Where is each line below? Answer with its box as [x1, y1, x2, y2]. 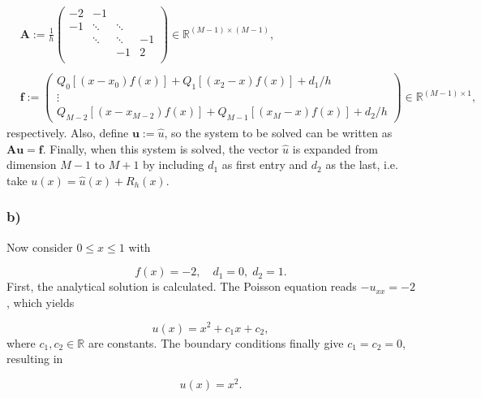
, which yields [6, 293, 75, 310]
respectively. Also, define [6, 124, 129, 141]
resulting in [6, 350, 63, 367]
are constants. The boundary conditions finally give [88, 334, 344, 351]
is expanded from [292, 140, 378, 157]
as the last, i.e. [325, 156, 398, 173]
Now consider [6, 238, 73, 255]
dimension [6, 156, 57, 173]
